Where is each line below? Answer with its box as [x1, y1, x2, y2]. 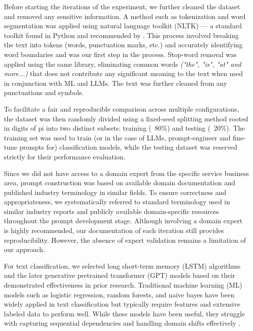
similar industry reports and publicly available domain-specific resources [4, 206, 219, 216]
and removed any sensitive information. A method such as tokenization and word [4, 11, 246, 21]
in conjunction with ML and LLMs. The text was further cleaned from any [4, 78, 227, 88]
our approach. [4, 244, 45, 254]
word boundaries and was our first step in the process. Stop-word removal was [4, 49, 237, 59]
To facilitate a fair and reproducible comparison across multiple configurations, [4, 103, 239, 114]
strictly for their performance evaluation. [4, 151, 126, 161]
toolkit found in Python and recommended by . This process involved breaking [4, 30, 239, 40]
